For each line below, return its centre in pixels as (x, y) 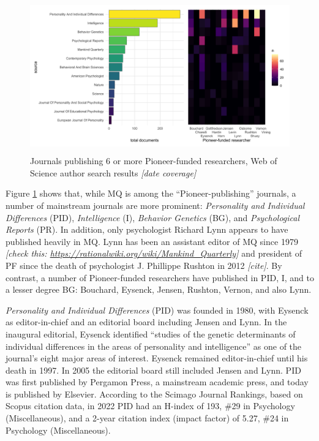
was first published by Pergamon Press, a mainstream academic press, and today (157, 382)
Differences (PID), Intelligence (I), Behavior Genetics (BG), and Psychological (153, 217)
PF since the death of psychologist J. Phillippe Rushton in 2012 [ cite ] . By (144, 265)
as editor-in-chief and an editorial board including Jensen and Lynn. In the (146, 322)
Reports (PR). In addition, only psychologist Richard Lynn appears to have (147, 229)
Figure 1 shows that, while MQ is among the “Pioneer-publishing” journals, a (151, 193)
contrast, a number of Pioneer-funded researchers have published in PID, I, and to (160, 277)
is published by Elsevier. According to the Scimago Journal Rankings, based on (154, 394)
